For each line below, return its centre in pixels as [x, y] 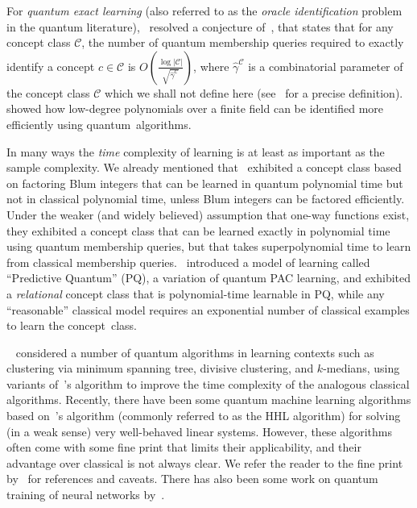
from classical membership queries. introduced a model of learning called [188, 262]
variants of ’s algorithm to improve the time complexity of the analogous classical [208, 383]
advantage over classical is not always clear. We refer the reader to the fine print [205, 462]
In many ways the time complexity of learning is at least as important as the [196, 151]
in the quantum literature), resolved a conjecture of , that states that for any [200, 26]
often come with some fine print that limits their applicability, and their [184, 447]
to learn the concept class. [72, 325]
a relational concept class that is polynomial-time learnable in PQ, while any [196, 293]
